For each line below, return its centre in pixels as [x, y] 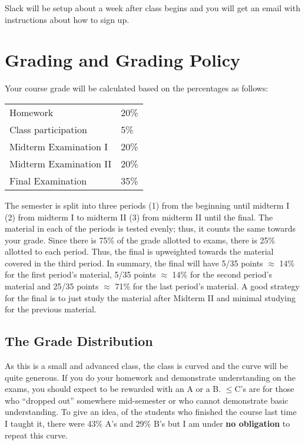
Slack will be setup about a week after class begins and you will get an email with [152, 8]
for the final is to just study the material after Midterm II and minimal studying [150, 297]
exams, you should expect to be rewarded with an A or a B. [113, 389]
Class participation [48, 129]
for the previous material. [51, 309]
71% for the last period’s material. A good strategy [207, 286]
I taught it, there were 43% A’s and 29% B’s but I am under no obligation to [147, 423]
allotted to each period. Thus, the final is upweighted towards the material [139, 251]
